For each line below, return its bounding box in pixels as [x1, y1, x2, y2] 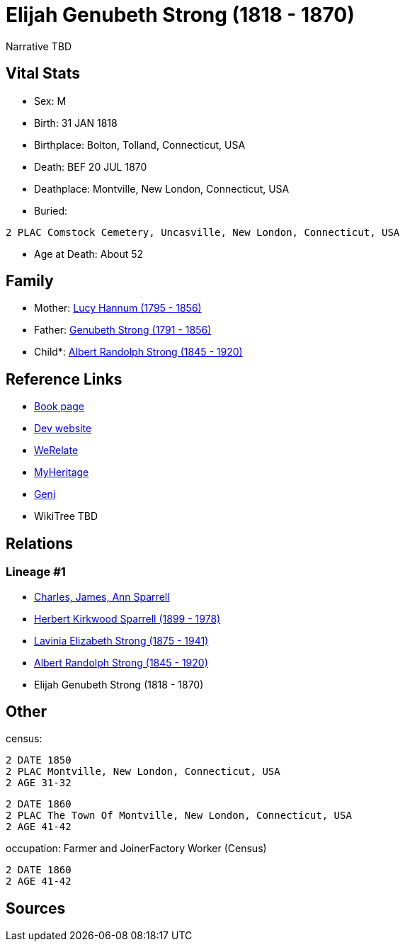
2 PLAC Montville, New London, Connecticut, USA [6, 766, 280, 778]
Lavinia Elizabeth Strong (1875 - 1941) [34, 634, 209, 647]
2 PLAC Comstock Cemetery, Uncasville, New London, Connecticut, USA [6, 226, 400, 238]
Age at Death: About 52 [34, 247, 144, 260]
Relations [6, 534, 74, 552]
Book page [34, 400, 84, 413]
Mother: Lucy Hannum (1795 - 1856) [34, 302, 202, 314]
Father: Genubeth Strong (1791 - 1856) [34, 324, 212, 336]
